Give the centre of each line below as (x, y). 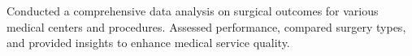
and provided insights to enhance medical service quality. (148, 43)
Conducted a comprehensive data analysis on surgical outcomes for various (193, 11)
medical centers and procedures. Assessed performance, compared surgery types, (206, 26)
